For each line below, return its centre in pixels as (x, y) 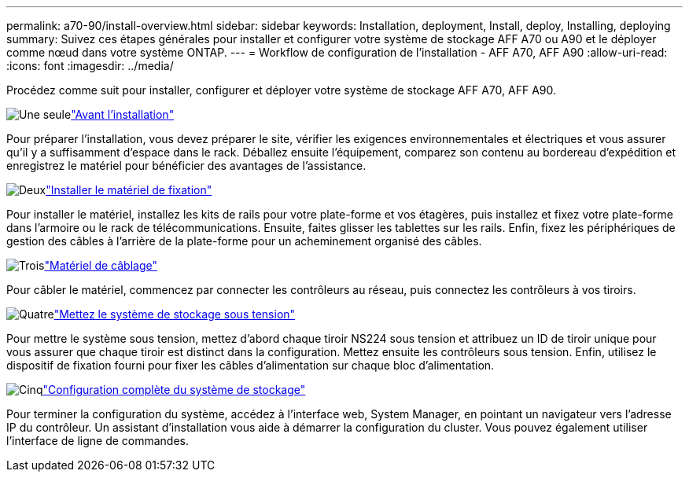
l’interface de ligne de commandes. (98, 441)
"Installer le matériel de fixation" (129, 190)
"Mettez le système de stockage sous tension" (175, 314)
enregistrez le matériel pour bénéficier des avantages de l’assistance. (186, 165)
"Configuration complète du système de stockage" (174, 390)
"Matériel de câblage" (101, 265)
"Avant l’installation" (123, 114)
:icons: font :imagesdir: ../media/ (90, 66)
